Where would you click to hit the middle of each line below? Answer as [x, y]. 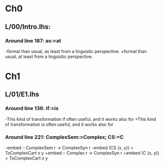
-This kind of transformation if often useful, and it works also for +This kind [81, 119]
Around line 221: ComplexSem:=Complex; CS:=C [64, 137]
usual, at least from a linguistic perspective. [49, 56]
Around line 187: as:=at [33, 41]
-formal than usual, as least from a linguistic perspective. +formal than [76, 51]
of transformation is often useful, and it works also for [59, 124]
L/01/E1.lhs [22, 95]
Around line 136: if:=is [32, 109]
